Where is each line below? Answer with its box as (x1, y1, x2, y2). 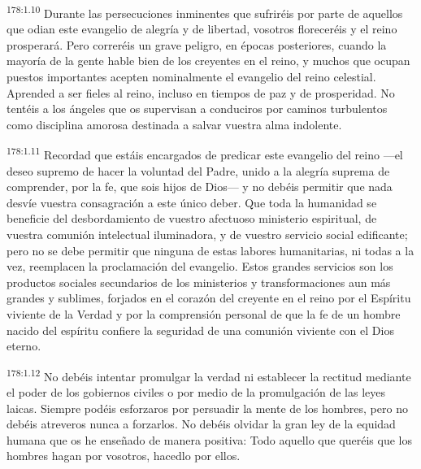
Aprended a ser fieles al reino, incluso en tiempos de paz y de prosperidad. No (7, 84, 395, 101)
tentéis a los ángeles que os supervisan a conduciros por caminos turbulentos (7, 100, 388, 117)
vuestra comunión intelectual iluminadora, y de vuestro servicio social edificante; (7, 226, 408, 243)
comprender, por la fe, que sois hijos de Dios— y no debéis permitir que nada (7, 178, 393, 195)
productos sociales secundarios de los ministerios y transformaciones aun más (7, 273, 391, 290)
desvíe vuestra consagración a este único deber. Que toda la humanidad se (7, 193, 377, 211)
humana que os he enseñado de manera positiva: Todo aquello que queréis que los (7, 431, 412, 448)
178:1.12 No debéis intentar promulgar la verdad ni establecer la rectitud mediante (7, 365, 411, 384)
